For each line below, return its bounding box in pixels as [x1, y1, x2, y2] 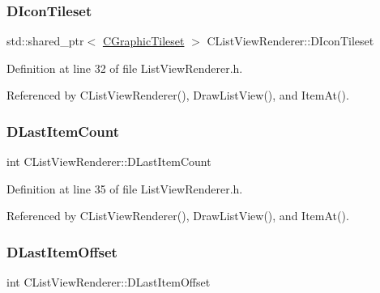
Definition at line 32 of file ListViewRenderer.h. [6, 59, 243, 76]
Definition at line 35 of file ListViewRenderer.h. [6, 180, 243, 197]
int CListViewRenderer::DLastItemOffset [6, 274, 211, 291]
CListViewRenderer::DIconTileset [207, 32, 374, 49]
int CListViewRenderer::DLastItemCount [6, 153, 211, 170]
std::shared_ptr [6, 32, 84, 49]
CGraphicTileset [102, 32, 185, 49]
